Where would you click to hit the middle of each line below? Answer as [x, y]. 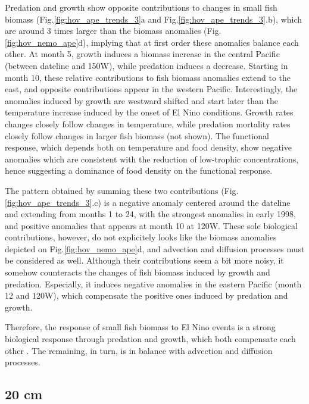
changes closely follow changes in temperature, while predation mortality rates [148, 123]
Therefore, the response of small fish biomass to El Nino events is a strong [140, 327]
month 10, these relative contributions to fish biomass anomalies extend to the [148, 77]
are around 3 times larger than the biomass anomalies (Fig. [113, 31]
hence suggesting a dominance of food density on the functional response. [139, 170]
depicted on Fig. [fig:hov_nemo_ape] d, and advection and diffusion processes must [155, 248]
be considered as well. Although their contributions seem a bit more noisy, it [144, 260]
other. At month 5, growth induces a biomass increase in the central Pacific [142, 54]
